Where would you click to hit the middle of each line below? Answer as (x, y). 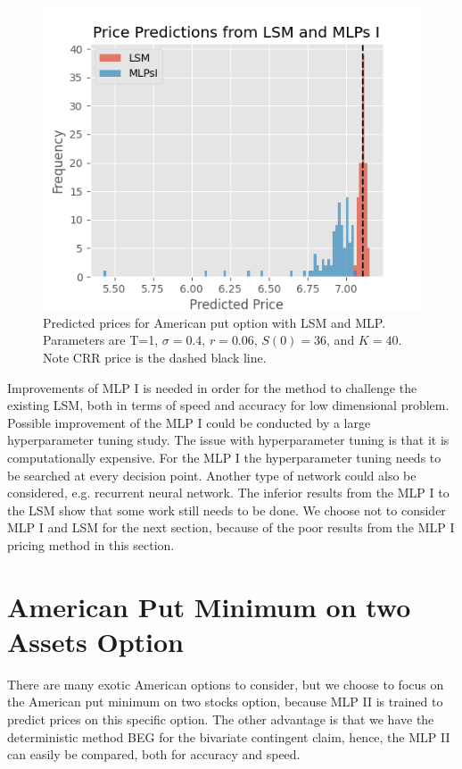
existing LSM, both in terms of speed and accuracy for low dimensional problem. (228, 405)
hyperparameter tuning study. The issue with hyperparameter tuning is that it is (228, 440)
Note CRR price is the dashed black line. (155, 357)
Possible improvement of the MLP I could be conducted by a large (189, 422)
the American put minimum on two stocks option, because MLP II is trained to (225, 702)
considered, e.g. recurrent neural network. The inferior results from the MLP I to (228, 493)
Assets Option (95, 641)
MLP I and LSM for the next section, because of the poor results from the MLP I (231, 527)
